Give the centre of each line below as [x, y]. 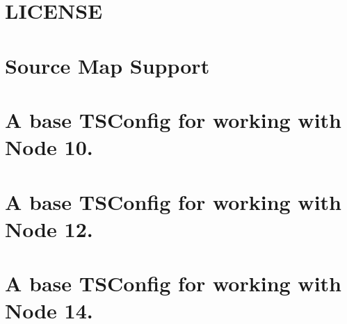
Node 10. [49, 147]
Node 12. [49, 228]
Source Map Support [107, 65]
